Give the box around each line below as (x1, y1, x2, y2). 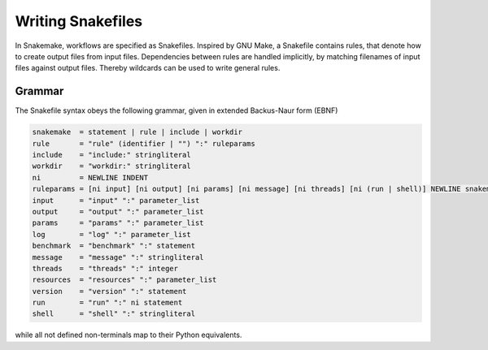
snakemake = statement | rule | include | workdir (32, 127, 243, 137)
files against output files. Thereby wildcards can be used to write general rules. (15, 63, 281, 73)
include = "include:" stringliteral (32, 150, 191, 159)
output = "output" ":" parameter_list (32, 207, 204, 216)
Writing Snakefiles (15, 12, 143, 30)
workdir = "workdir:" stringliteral (32, 162, 191, 171)
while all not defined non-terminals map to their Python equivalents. (15, 330, 242, 340)
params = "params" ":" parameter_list (32, 218, 204, 227)
